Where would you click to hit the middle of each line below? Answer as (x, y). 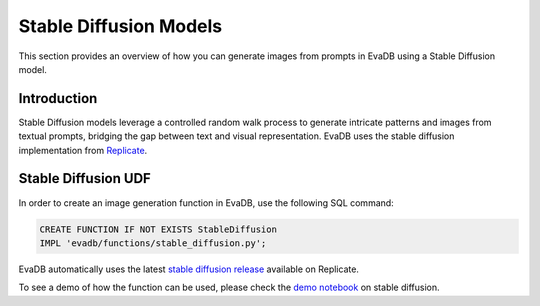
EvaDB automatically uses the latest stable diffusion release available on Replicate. (189, 269)
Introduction (58, 98)
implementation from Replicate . (83, 150)
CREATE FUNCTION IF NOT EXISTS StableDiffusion (158, 229)
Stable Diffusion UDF (85, 178)
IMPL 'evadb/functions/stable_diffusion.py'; (153, 243)
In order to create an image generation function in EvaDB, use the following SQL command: (206, 202)
